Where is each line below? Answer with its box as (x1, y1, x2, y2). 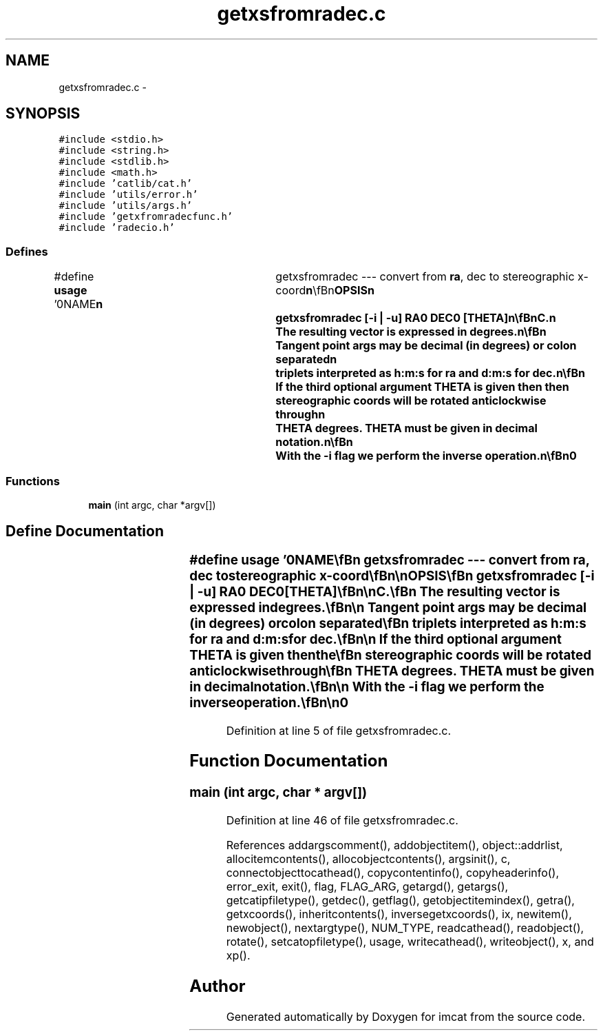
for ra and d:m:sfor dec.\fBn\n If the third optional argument (189, 631, 562, 647)
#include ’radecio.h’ (59, 222, 175, 234)
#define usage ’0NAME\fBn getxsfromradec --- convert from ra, (189, 551, 590, 568)
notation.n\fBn (275, 435, 353, 449)
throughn (275, 407, 326, 422)
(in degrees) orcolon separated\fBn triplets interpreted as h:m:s (189, 615, 586, 631)
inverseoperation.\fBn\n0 (189, 694, 349, 711)
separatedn (275, 352, 337, 367)
